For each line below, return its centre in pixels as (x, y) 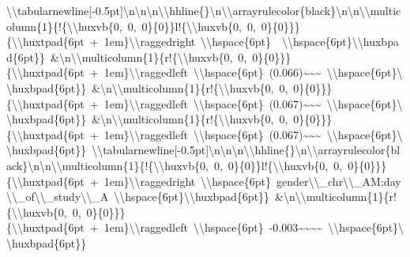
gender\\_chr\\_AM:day (339, 181)
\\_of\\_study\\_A (58, 197)
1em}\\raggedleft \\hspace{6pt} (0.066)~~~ (213, 72)
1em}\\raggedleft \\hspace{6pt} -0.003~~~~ (213, 227)
